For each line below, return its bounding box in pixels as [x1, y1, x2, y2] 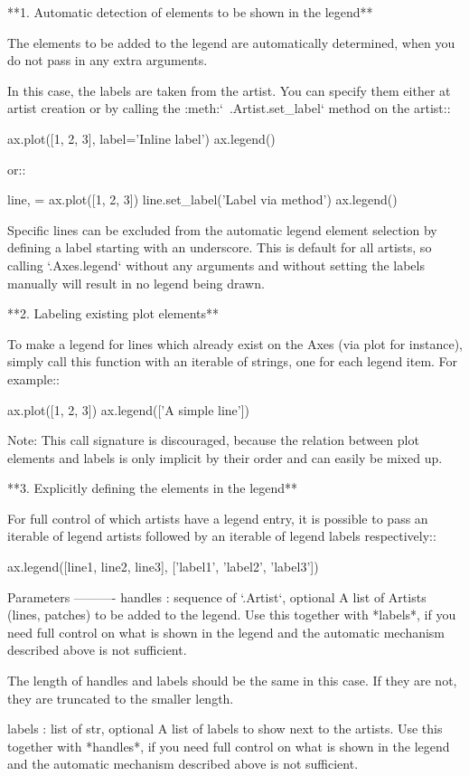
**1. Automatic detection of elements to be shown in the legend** [7, 3, 373, 21]
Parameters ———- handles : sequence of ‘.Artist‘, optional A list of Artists [7, 587, 427, 606]
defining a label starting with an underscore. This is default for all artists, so [7, 238, 432, 257]
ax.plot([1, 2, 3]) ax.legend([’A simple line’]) [7, 400, 250, 419]
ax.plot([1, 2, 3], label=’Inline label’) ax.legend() [7, 128, 276, 147]
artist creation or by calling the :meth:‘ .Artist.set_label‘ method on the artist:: [7, 99, 451, 118]
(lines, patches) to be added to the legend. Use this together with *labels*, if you [7, 605, 456, 624]
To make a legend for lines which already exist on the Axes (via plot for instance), [7, 334, 464, 353]
